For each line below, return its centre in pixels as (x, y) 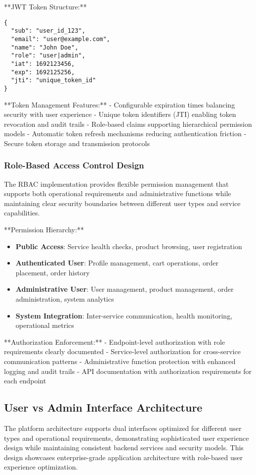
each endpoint (25, 381)
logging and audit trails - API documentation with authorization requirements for (128, 371)
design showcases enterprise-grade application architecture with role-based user (123, 457)
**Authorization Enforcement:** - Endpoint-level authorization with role (115, 342)
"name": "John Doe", (45, 47)
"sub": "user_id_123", (48, 31)
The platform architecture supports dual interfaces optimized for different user (123, 428)
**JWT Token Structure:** (45, 6)
